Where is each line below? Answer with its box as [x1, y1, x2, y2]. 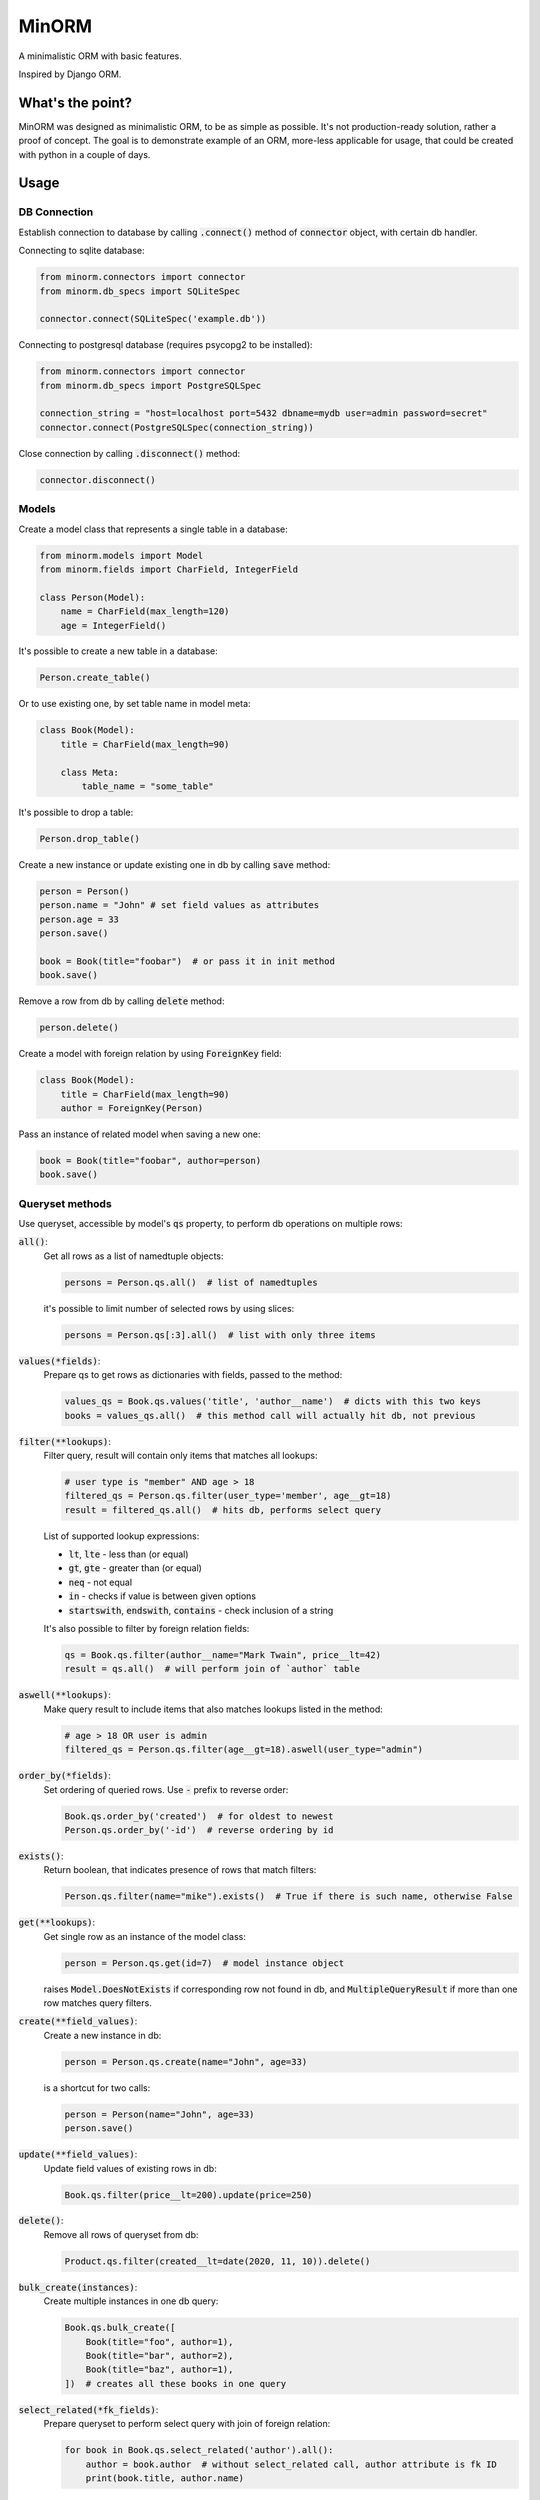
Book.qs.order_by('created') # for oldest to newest [64, 1810, 334, 1822]
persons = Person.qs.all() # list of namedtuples [64, 1276, 319, 1288]
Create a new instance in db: [43, 2029, 162, 2041]
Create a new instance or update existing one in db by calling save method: [18, 858, 331, 870]
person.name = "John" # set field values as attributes [39, 900, 320, 911]
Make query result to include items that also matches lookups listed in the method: [43, 1703, 384, 1715]
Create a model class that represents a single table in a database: [18, 523, 289, 535]
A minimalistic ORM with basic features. [18, 50, 182, 62]
